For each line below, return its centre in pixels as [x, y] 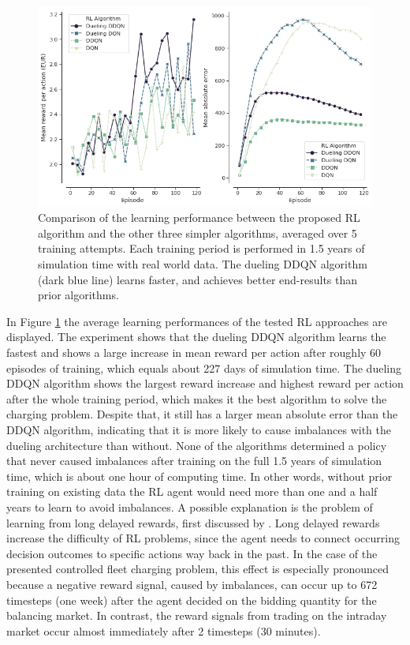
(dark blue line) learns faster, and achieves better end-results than [198, 279]
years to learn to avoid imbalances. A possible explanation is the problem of [190, 506]
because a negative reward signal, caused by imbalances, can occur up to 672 [192, 584]
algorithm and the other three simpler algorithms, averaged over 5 [198, 232]
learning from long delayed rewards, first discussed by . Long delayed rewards [193, 522]
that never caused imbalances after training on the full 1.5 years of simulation [194, 461]
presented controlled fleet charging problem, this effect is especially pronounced [198, 569]
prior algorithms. [78, 295]
